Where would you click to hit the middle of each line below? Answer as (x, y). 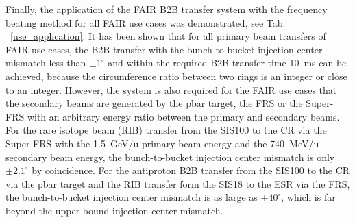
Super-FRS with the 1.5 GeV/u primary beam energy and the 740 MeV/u (162, 143)
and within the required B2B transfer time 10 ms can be (227, 63)
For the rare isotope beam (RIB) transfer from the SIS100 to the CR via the (166, 130)
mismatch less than (46, 63)
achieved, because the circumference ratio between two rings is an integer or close (176, 76)
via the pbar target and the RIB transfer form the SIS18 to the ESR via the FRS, (178, 183)
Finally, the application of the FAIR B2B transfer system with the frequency (167, 9)
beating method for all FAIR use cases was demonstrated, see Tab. (146, 22)
